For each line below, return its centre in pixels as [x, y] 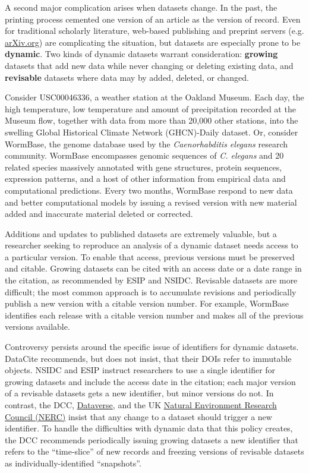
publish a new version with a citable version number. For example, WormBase [147, 303]
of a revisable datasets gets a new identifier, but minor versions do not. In [139, 393]
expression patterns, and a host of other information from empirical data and [145, 179]
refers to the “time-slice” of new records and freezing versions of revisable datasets [154, 451]
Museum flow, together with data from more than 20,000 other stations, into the [152, 120]
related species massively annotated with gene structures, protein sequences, [144, 167]
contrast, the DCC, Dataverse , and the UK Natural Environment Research [141, 405]
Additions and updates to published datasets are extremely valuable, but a [141, 233]
